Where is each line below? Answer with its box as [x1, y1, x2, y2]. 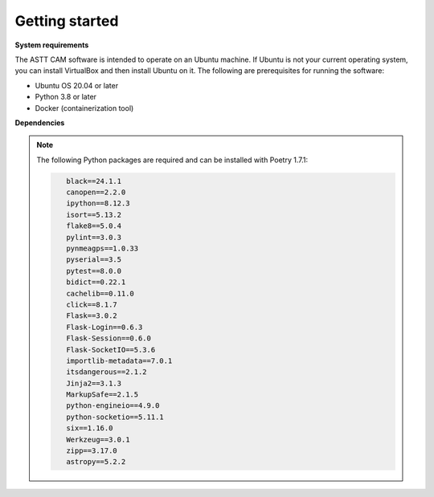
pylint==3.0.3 [65, 233, 122, 242]
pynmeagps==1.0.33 [65, 244, 139, 253]
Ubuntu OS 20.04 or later [35, 80, 119, 90]
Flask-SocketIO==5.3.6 [65, 345, 156, 354]
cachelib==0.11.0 [65, 289, 134, 298]
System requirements [14, 40, 89, 50]
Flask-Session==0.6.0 [65, 334, 152, 343]
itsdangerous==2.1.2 [65, 368, 148, 377]
